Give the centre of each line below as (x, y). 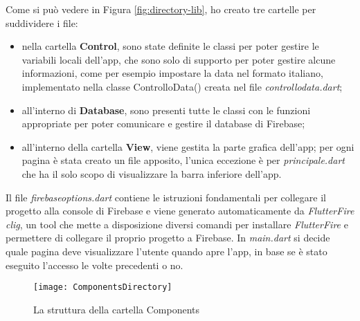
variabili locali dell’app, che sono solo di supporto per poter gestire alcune (179, 59)
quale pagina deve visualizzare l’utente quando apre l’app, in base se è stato (166, 251)
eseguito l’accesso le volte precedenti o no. (94, 265)
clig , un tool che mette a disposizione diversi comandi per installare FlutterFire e (177, 224)
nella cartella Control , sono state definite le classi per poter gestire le (170, 46)
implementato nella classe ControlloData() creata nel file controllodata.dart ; (182, 86)
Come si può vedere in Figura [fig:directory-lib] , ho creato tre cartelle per (161, 9)
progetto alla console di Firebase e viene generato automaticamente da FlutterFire (180, 211)
